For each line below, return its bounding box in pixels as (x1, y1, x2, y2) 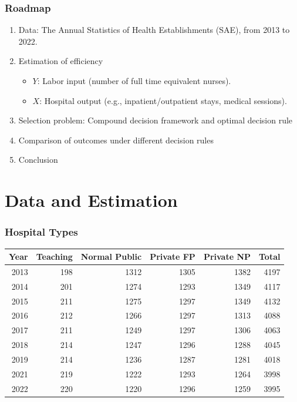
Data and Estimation (5, 188, 178, 212)
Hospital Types (5, 225, 78, 239)
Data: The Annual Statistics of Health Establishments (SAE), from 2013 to (18, 24, 290, 36)
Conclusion (18, 153, 58, 166)
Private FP (150, 250, 195, 263)
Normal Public (80, 250, 142, 263)
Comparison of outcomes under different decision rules (18, 133, 214, 146)
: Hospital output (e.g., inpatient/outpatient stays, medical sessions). (39, 94, 287, 106)
